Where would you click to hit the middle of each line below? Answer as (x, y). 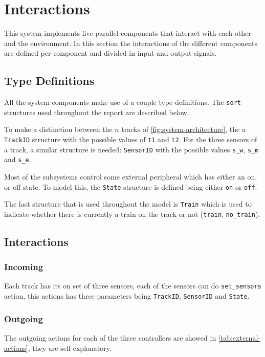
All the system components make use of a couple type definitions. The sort (123, 102)
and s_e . (18, 159)
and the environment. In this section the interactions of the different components (131, 43)
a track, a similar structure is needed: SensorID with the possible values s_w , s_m (131, 149)
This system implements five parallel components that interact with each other (128, 33)
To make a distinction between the (58, 129)
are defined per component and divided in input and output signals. (111, 53)
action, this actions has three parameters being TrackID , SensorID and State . (127, 296)
